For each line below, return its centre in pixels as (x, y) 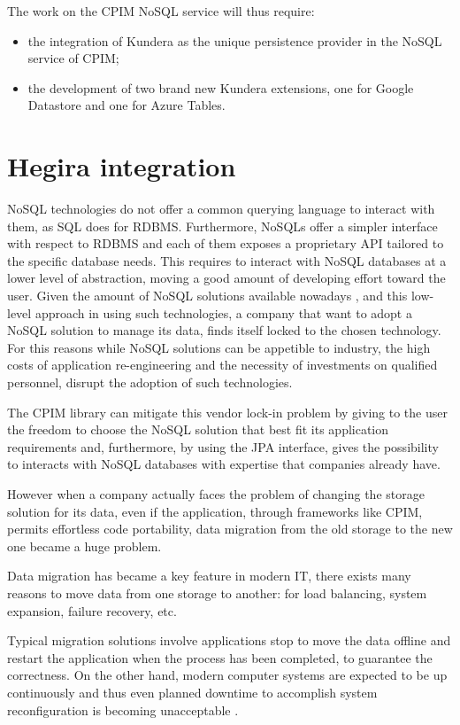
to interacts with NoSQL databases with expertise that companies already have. (224, 464)
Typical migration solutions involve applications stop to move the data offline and (229, 640)
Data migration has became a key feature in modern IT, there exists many (209, 576)
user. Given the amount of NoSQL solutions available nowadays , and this (207, 296)
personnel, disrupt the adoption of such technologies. (150, 382)
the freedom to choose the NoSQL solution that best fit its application (198, 429)
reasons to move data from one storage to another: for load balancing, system (217, 592)
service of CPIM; (73, 58)
